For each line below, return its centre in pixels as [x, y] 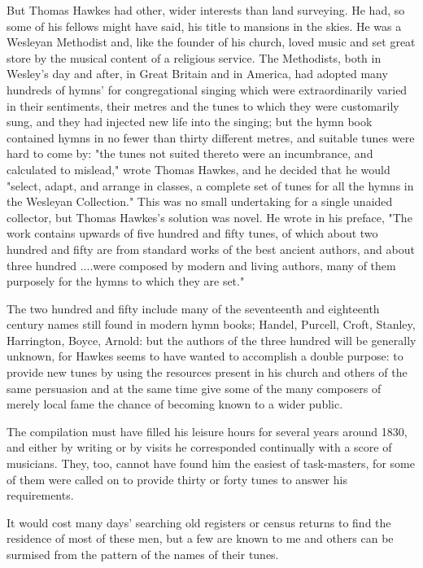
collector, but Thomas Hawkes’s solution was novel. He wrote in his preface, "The [209, 217]
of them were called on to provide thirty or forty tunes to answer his [177, 479]
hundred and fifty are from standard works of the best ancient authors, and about [211, 249]
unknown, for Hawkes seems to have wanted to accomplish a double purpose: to [205, 356]
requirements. [40, 495]
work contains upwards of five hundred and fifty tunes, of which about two [192, 233]
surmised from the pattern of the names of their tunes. [143, 554]
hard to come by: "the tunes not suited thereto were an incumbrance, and [190, 153]
